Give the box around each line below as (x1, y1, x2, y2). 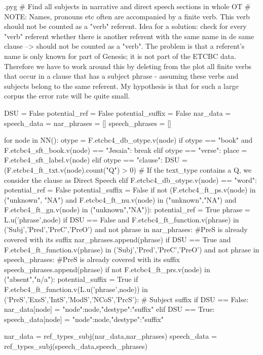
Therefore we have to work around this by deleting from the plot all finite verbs (4, 60, 252, 71)
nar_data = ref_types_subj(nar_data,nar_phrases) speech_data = (4, 331, 217, 341)
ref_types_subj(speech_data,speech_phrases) (4, 341, 147, 351)
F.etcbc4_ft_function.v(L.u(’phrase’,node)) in (4, 284, 148, 295)
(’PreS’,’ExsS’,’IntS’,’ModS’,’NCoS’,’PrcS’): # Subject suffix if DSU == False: (4, 294, 249, 304)
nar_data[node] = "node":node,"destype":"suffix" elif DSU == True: (4, 304, 215, 314)
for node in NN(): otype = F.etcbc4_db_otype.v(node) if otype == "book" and (4, 135, 253, 145)
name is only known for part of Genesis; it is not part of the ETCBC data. (4, 50, 236, 61)
